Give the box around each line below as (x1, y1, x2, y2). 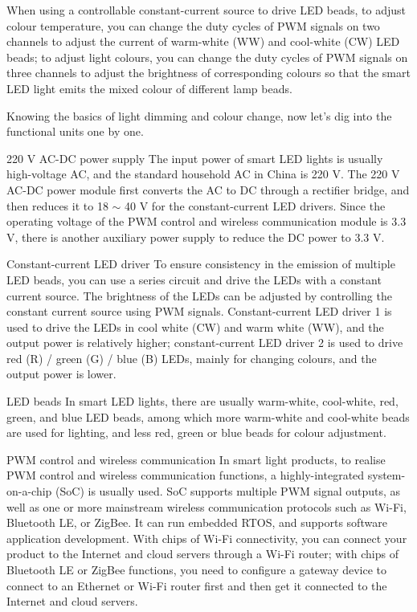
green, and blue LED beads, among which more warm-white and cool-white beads (6, 408, 410, 425)
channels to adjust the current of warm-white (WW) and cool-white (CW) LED (6, 33, 400, 50)
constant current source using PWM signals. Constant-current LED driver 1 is (6, 303, 392, 320)
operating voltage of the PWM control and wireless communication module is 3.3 (6, 213, 407, 230)
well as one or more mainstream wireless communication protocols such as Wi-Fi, (6, 498, 407, 515)
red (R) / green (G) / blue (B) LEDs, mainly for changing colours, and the (6, 349, 377, 366)
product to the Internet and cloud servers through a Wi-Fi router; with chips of (6, 545, 399, 562)
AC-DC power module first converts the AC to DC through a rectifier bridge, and (6, 181, 410, 198)
